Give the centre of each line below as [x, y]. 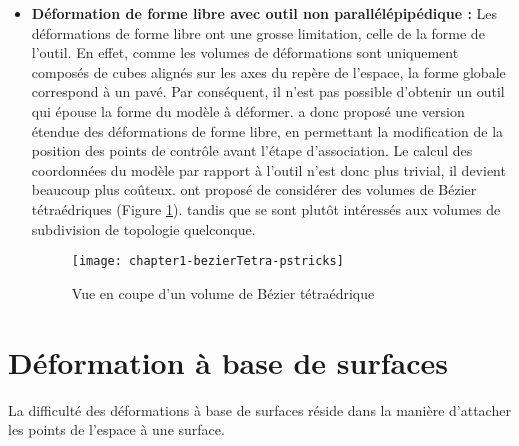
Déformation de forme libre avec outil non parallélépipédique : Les [264, 13]
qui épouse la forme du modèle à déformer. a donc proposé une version [248, 110]
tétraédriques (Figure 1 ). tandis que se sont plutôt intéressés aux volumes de [266, 208]
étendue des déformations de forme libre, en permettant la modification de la [267, 130]
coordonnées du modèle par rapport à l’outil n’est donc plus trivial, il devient [268, 169]
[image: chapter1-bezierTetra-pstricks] [207, 261]
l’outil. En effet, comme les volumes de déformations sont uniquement [245, 52]
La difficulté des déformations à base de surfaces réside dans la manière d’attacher [259, 409]
